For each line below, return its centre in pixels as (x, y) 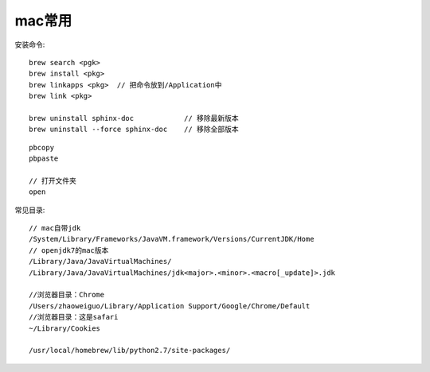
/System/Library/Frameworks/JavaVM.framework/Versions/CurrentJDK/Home (172, 239)
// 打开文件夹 (53, 180)
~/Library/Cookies (65, 328)
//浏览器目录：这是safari (74, 317)
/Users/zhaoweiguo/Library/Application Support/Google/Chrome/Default (170, 306)
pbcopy (42, 147)
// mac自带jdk (55, 228)
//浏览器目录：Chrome (67, 295)
